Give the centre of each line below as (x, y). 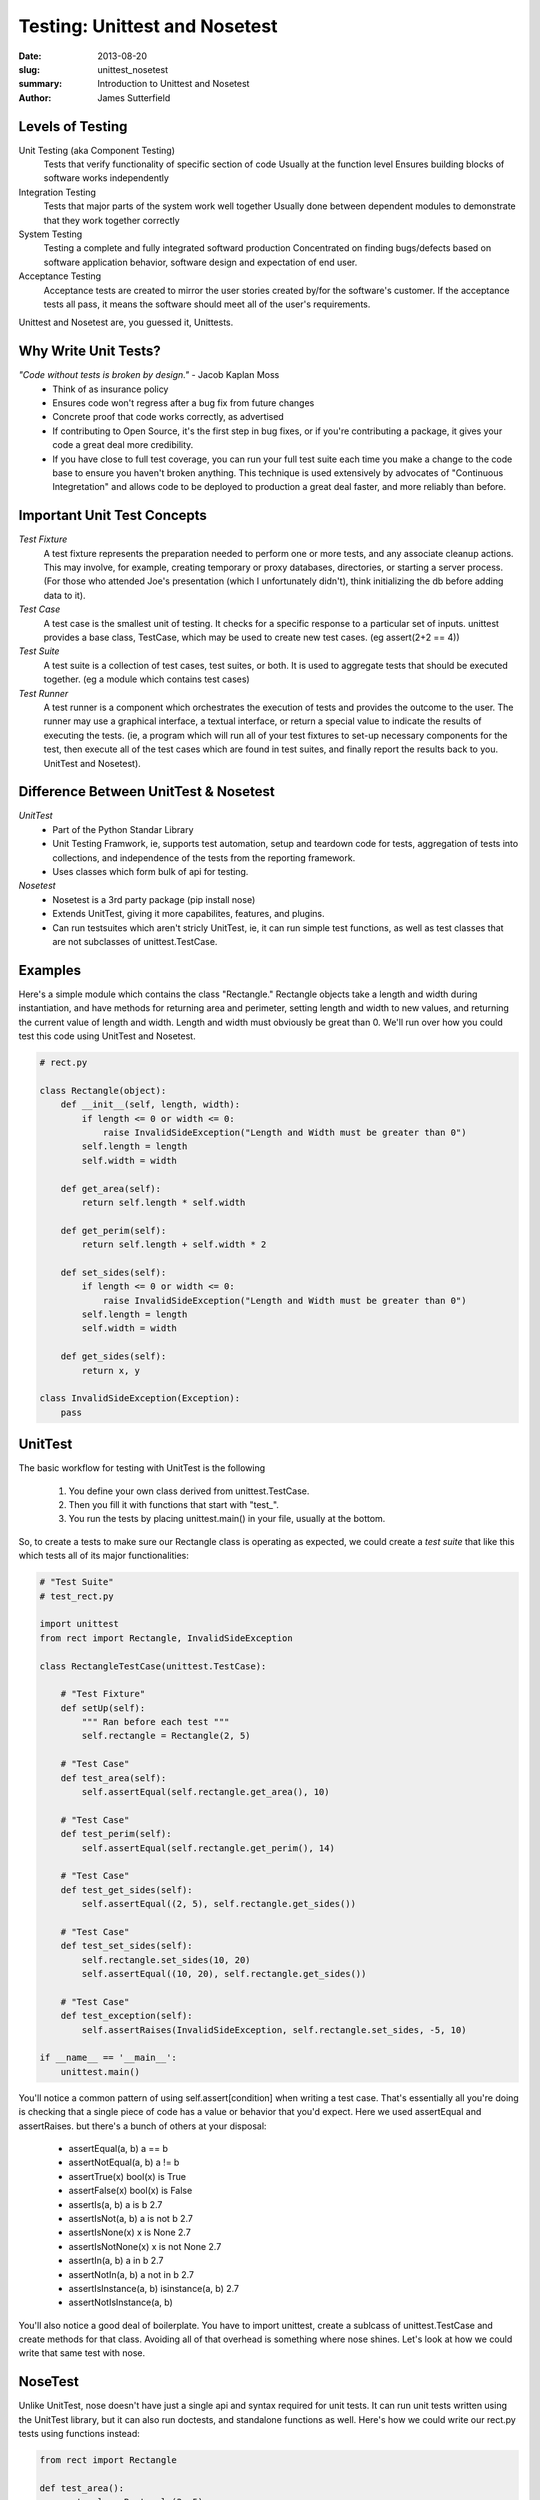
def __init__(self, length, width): (150, 1104)
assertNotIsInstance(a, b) (121, 2302)
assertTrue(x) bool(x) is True (127, 2176)
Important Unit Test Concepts (112, 515)
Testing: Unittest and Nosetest (148, 26)
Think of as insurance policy (110, 389)
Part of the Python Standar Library (123, 829)
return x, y (110, 1370)
